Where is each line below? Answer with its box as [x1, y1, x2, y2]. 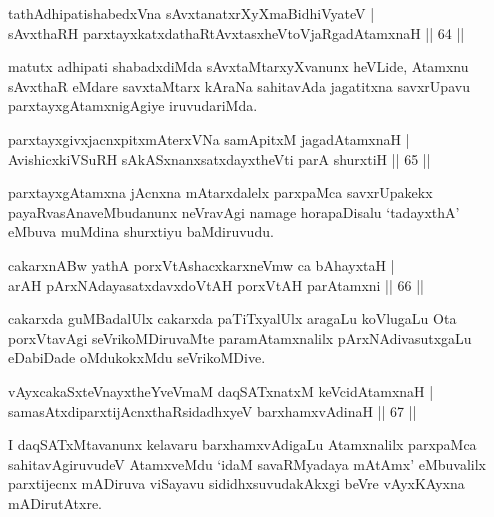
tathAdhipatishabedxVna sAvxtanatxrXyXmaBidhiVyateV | [8, 3, 375, 23]
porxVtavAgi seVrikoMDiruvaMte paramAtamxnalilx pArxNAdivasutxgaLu [8, 327, 472, 348]
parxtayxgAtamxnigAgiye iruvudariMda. [8, 95, 258, 116]
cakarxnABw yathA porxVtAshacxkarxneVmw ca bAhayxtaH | [8, 254, 395, 275]
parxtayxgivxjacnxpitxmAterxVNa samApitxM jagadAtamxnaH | [8, 128, 410, 149]
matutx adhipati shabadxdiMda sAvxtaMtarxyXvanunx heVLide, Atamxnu [8, 56, 469, 77]
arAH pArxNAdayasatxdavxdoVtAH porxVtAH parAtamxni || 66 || [8, 274, 425, 295]
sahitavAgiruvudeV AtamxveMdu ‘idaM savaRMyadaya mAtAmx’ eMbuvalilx [8, 453, 486, 474]
